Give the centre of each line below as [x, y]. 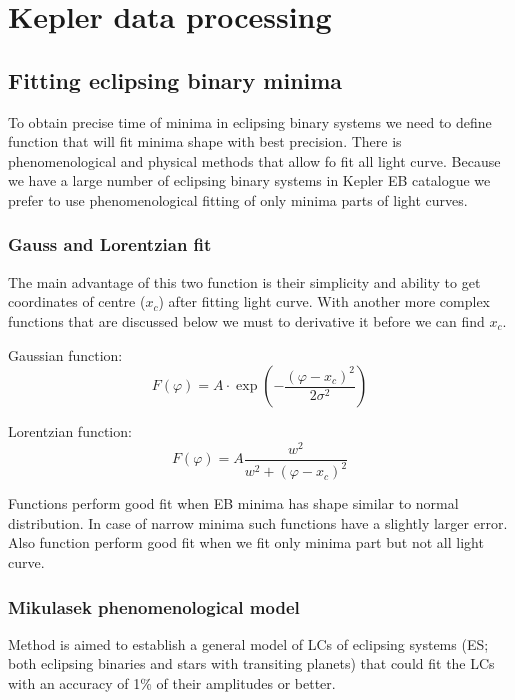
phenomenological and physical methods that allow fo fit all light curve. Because [254, 160]
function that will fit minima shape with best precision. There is [205, 141]
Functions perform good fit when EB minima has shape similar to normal [233, 503]
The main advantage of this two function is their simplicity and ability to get [244, 281]
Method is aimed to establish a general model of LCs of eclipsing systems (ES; [248, 643]
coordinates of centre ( [77, 301]
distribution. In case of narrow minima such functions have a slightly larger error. [258, 522]
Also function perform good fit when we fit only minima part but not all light [246, 542]
